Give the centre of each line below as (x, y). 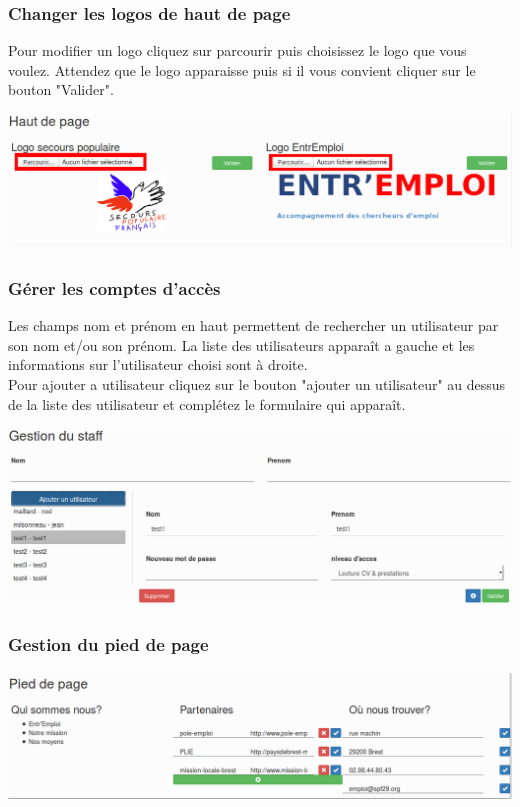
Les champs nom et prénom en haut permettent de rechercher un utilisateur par (253, 325)
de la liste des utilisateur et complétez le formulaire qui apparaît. (207, 403)
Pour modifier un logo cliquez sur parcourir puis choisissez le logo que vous (237, 50)
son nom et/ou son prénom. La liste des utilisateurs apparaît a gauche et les (241, 344)
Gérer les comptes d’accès (114, 287)
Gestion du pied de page (108, 644)
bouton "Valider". (61, 89)
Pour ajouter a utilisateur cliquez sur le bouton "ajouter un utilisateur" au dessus (257, 383)
